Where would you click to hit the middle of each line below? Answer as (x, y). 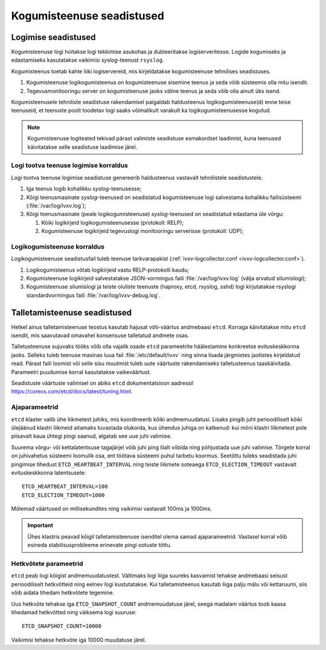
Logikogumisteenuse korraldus (58, 246)
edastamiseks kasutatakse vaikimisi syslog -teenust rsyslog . (88, 60)
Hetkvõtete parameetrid (47, 564)
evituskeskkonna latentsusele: (49, 473)
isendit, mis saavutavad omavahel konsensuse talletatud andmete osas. (100, 335)
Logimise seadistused (53, 37)
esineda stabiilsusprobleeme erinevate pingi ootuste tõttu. (100, 545)
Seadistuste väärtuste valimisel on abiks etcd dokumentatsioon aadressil (102, 383)
